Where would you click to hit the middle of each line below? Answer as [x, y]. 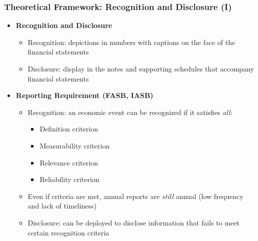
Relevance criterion [69, 162]
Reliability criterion [69, 179]
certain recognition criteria [68, 232]
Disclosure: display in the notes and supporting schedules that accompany [141, 68]
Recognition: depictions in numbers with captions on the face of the [131, 42]
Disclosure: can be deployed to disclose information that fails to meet [133, 222]
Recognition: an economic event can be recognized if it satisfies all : [130, 112]
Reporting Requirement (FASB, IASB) [84, 95]
